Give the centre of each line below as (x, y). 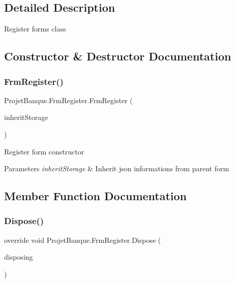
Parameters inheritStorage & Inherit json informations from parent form (117, 168)
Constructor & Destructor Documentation (118, 56)
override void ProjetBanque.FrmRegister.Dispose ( (83, 240)
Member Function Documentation (96, 196)
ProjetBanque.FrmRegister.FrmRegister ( (68, 100)
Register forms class (35, 29)
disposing (19, 257)
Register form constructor (44, 151)
